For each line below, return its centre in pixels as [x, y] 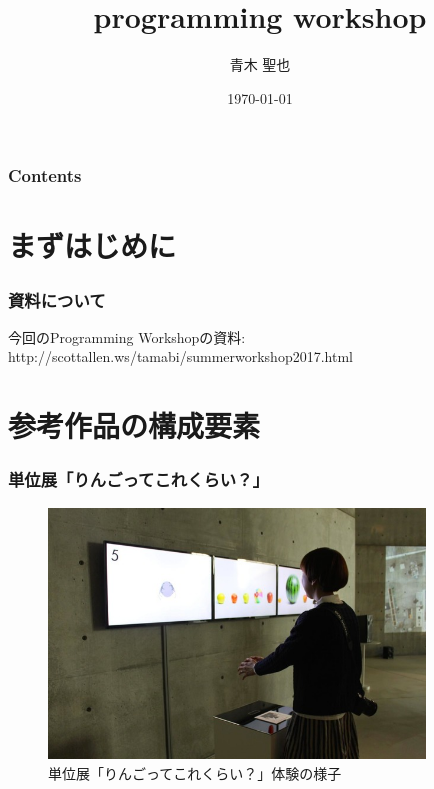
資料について [57, 299]
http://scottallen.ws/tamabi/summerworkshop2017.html [180, 356]
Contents [45, 175]
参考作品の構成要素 [134, 425]
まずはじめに [92, 245]
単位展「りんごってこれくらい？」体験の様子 [195, 772]
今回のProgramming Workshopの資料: [127, 336]
